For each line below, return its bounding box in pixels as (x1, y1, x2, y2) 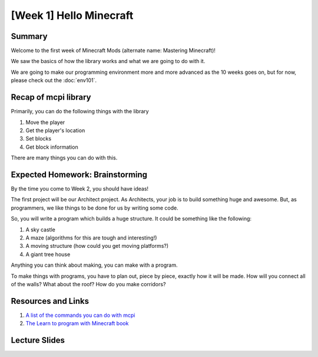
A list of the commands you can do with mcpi (25, 312, 135, 319)
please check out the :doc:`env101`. (11, 77, 97, 84)
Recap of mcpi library (11, 92, 91, 103)
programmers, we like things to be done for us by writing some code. (11, 204, 179, 211)
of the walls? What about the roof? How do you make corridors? (11, 280, 166, 287)
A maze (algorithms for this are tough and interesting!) (25, 234, 157, 241)
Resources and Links (11, 296, 90, 306)
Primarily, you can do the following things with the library (11, 108, 150, 115)
